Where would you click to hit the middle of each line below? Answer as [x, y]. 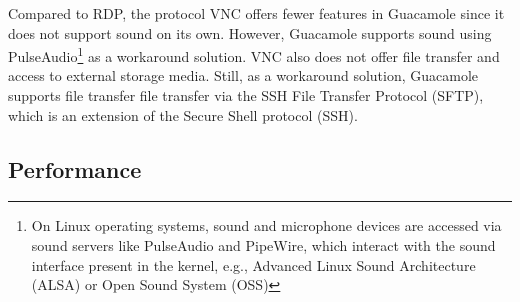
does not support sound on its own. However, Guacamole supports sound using [250, 32]
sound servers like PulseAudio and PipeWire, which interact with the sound [263, 245]
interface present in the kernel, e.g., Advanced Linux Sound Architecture [253, 264]
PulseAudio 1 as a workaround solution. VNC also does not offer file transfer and [254, 54]
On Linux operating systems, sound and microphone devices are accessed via [266, 225]
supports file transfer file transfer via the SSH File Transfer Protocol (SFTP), [246, 95]
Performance [75, 168]
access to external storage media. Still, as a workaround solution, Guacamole [243, 75]
